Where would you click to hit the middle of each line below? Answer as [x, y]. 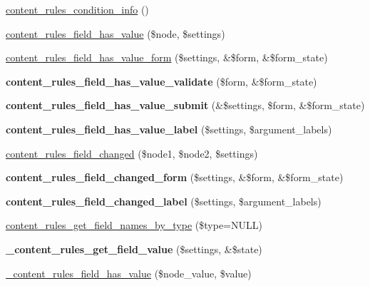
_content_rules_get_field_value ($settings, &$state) [134, 249]
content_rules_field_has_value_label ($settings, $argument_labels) [169, 129]
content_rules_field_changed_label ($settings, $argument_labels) [164, 201]
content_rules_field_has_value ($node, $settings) [115, 33]
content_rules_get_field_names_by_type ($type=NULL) [134, 225]
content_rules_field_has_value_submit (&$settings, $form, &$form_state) [185, 105]
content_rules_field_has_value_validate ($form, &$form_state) [161, 81]
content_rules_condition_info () [77, 9]
